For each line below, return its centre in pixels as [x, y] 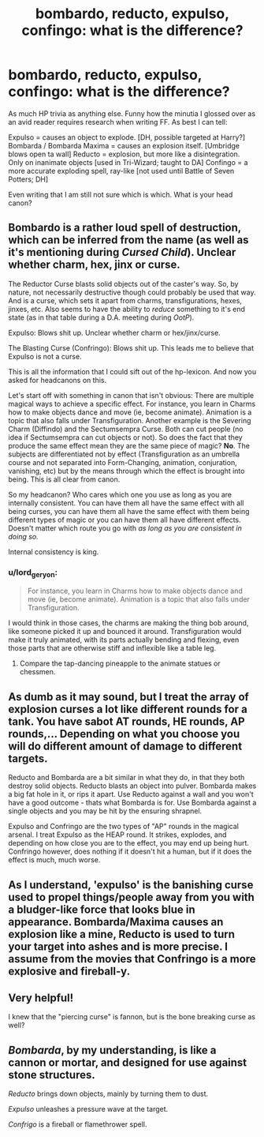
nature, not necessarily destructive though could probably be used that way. [132, 292]
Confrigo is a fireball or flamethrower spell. [78, 1124]
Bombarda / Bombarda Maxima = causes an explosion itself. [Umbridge [124, 145]
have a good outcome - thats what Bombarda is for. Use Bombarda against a [132, 803]
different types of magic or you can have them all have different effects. [125, 520]
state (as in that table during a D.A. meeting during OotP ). [101, 317]
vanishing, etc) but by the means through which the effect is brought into [126, 471]
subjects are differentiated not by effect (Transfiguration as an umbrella [124, 454]
